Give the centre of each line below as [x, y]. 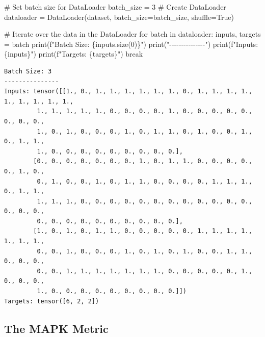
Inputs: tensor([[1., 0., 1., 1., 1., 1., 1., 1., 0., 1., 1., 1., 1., [128, 92]
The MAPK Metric [56, 328]
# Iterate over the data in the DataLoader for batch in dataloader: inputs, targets [132, 34]
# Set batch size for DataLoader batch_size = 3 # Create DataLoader [115, 7]
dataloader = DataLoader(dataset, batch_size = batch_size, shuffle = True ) [119, 17]
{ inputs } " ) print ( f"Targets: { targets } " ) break [74, 54]
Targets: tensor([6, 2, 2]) [52, 301]
